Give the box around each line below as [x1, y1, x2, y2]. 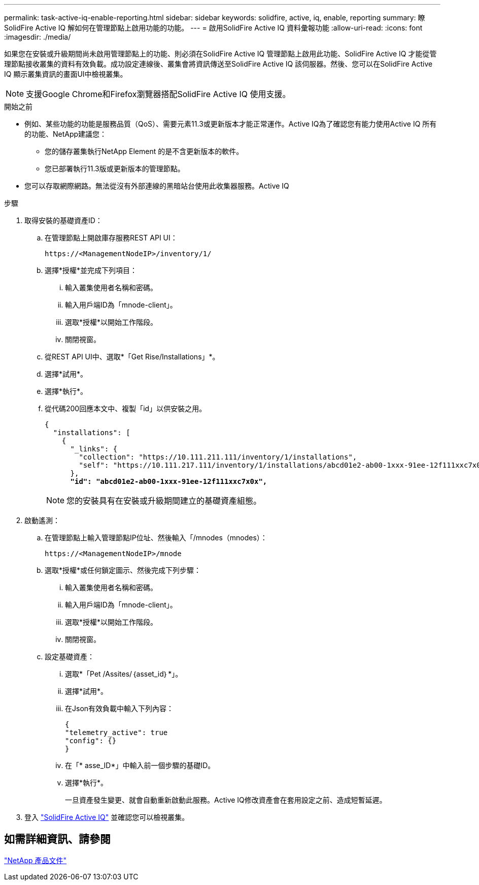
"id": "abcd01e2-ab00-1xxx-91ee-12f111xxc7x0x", [70, 477, 267, 485]
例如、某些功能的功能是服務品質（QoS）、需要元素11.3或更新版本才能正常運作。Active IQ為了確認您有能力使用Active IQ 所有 [24, 119, 437, 128]
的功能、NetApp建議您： [24, 130, 107, 138]
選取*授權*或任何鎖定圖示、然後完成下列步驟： [45, 566, 201, 574]
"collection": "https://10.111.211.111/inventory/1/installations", [79, 453, 357, 461]
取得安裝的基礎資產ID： [24, 216, 102, 225]
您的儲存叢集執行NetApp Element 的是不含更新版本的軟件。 [45, 147, 244, 156]
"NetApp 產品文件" [4, 856, 67, 865]
